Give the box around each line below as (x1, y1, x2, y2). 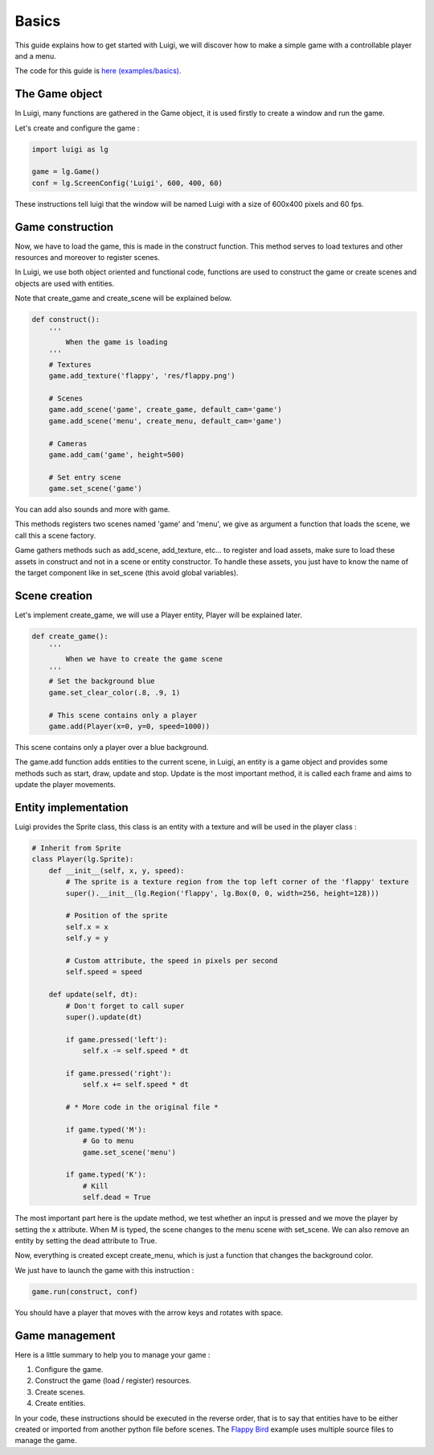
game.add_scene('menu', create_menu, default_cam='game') (48, 416, 282, 426)
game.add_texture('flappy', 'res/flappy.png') (48, 371, 236, 381)
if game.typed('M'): (65, 1125, 147, 1134)
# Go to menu (82, 1136, 134, 1146)
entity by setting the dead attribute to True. (14, 1235, 158, 1245)
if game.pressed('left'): (65, 1035, 168, 1044)
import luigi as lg (31, 145, 108, 154)
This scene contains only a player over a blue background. (14, 743, 209, 752)
